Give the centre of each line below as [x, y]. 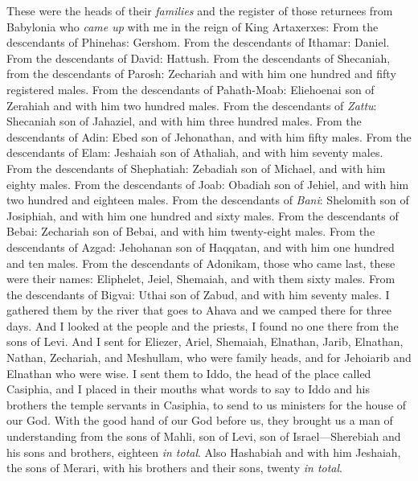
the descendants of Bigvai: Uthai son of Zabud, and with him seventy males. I [198, 294]
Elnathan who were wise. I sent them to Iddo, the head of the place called [189, 373]
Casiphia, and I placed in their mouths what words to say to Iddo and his [188, 389]
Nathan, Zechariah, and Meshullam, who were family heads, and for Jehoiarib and [209, 358]
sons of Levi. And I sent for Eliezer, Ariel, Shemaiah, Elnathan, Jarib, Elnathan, [205, 341]
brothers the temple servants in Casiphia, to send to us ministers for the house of [207, 404]
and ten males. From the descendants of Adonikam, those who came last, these [201, 263]
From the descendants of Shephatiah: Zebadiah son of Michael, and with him [196, 168]
